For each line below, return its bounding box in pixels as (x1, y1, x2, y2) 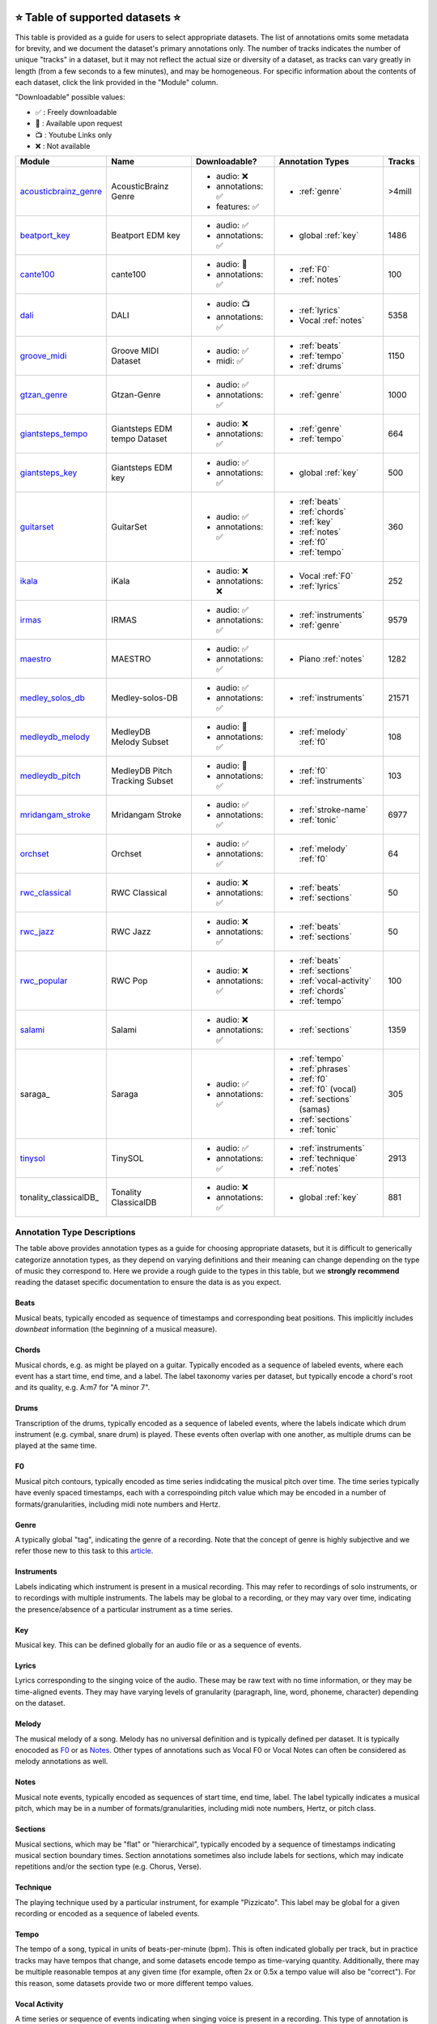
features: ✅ (215, 201, 260, 212)
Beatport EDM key (111, 230, 181, 241)
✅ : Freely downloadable (35, 107, 117, 117)
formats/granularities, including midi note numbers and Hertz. (15, 1499, 221, 1509)
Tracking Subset (111, 776, 174, 787)
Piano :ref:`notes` (299, 653, 365, 665)
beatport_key (19, 230, 70, 241)
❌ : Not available (35, 142, 91, 151)
